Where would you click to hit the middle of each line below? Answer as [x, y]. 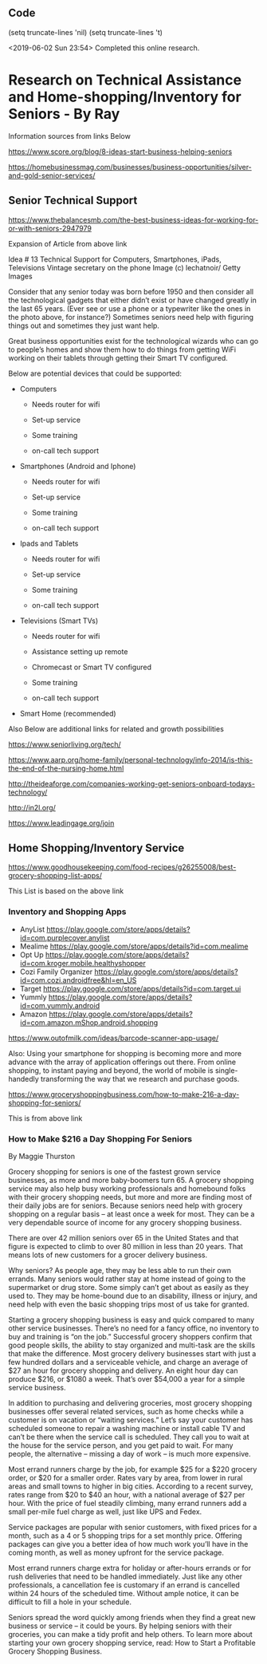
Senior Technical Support [73, 201]
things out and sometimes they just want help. [84, 325]
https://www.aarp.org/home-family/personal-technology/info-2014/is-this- [131, 759]
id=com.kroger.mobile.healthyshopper [82, 963]
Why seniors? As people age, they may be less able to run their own [120, 1270]
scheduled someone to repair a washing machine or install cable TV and [127, 1428]
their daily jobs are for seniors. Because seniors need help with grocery [126, 1205]
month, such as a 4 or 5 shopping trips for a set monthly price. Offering [125, 1536]
